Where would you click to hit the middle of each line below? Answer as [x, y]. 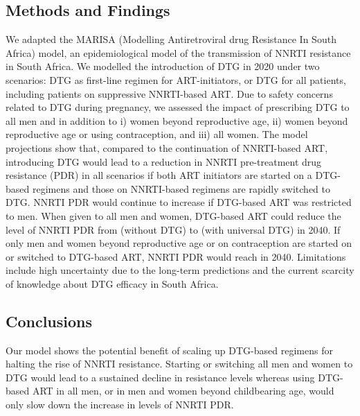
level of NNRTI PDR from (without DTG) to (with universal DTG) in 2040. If [173, 229]
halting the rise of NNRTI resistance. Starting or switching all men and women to [179, 364]
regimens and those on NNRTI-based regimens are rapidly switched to [181, 188]
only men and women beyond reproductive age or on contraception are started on [179, 243]
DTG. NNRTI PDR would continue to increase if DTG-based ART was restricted [179, 202]
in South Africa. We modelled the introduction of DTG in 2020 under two [163, 66]
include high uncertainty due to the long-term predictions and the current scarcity [180, 270]
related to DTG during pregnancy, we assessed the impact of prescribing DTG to [178, 107]
